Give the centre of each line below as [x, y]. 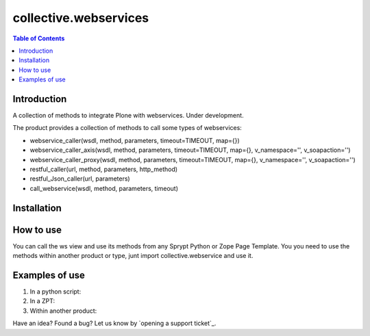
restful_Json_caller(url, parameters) [80, 179]
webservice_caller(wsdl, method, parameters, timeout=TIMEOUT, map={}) [135, 140]
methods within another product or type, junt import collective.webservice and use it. [133, 256]
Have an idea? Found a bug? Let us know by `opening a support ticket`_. [114, 323]
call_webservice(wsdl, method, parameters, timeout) [104, 188]
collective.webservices [81, 18]
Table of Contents [39, 38]
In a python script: [56, 292]
